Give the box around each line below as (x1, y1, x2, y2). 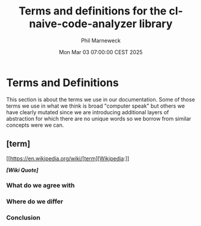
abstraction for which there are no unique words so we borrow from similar (6, 115, 191, 122)
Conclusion (6, 213, 41, 222)
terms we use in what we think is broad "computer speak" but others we (6, 102, 185, 109)
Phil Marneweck (80, 37, 121, 44)
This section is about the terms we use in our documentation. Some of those (6, 96, 195, 103)
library (139, 17, 173, 31)
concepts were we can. (6, 121, 64, 129)
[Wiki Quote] (6, 166, 39, 174)
